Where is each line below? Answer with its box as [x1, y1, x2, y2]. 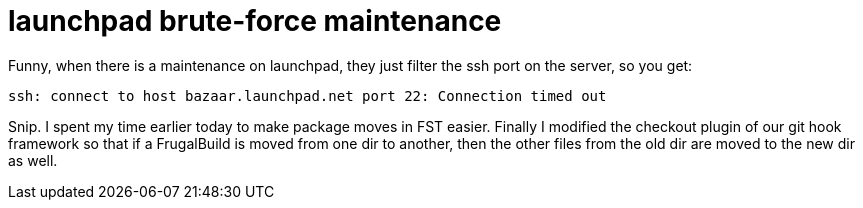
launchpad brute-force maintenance [8, 4, 502, 38]
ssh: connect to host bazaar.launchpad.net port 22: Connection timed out [8, 87, 607, 104]
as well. [8, 151, 58, 169]
